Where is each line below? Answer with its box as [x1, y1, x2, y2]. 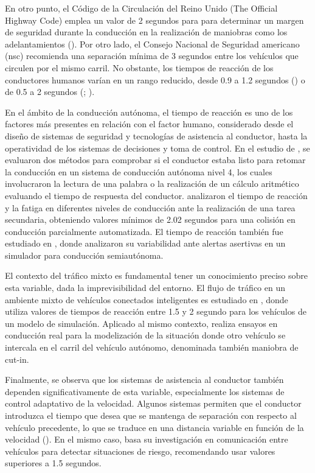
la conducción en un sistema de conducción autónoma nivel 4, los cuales [5, 165, 272, 178]
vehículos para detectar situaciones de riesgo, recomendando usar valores [5, 444, 275, 457]
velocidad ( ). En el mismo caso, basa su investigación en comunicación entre [5, 433, 288, 446]
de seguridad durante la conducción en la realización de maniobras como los [5, 26, 288, 38]
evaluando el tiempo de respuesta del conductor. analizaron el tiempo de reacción [5, 189, 308, 201]
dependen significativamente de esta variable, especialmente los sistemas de [5, 385, 285, 398]
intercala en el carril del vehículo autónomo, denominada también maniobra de [5, 341, 299, 354]
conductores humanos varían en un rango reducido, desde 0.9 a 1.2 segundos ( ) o [5, 73, 305, 86]
